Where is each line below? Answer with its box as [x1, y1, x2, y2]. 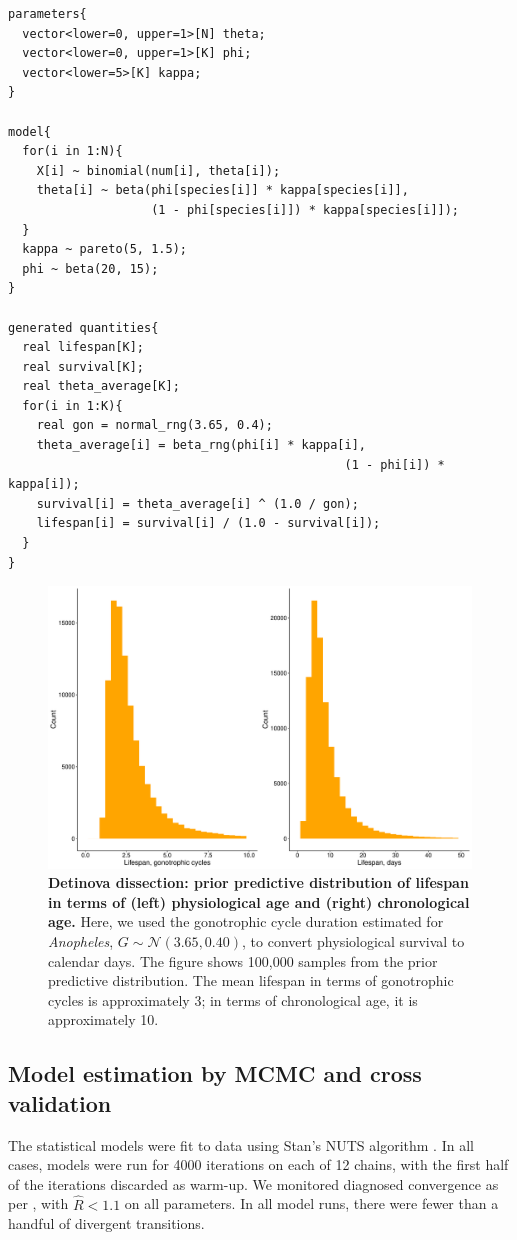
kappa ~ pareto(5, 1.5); [22, 242, 187, 257]
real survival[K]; [22, 359, 145, 374]
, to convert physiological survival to [242, 930, 465, 951]
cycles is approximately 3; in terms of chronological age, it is [48, 989, 418, 1010]
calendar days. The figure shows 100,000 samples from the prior [48, 950, 438, 971]
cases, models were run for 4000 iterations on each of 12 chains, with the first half [8, 1154, 509, 1175]
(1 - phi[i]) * [344, 457, 445, 472]
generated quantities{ [8, 320, 159, 335]
